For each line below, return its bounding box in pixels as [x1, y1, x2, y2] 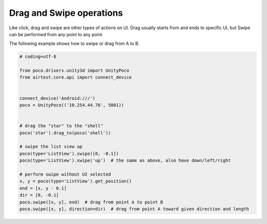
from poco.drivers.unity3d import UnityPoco [19, 68, 130, 74]
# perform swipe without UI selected [19, 171, 111, 177]
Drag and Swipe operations [9, 7, 123, 18]
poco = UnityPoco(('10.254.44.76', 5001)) [19, 102, 124, 108]
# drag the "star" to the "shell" [19, 123, 103, 129]
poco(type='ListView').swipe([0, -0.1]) [19, 151, 119, 156]
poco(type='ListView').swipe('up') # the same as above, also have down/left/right [19, 158, 231, 163]
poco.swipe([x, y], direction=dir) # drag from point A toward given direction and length [19, 206, 249, 212]
